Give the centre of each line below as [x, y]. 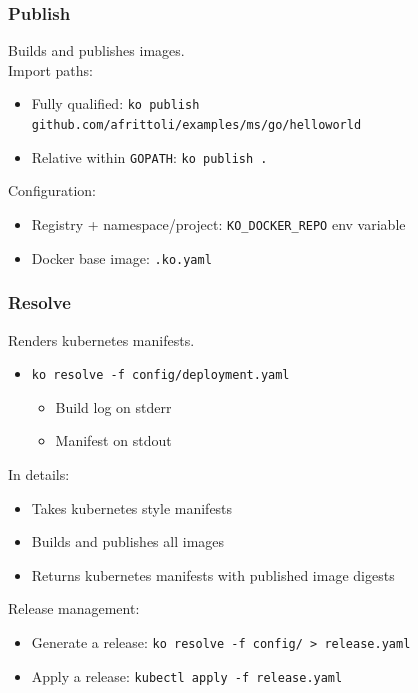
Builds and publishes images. [96, 50]
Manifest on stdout [113, 440]
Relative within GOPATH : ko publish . [149, 156]
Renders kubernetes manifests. [101, 339]
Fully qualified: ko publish [115, 103]
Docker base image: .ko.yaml [121, 257]
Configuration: [52, 190]
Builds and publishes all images [128, 541]
